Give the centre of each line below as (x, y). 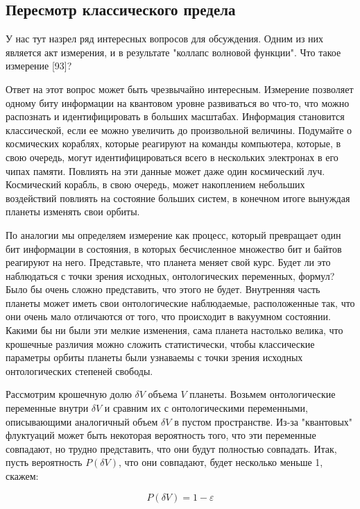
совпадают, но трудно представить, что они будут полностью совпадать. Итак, (171, 448)
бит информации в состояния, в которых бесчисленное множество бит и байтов (174, 248)
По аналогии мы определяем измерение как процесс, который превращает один (173, 234)
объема (163, 394)
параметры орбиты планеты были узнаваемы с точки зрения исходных (154, 357)
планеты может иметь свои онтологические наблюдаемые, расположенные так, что (180, 302)
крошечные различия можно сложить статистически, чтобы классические (160, 343)
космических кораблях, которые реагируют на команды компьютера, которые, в (173, 143)
